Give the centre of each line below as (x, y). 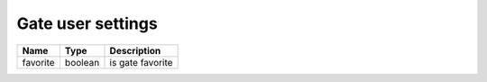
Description (135, 50)
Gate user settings (87, 23)
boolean (82, 62)
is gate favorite (141, 62)
